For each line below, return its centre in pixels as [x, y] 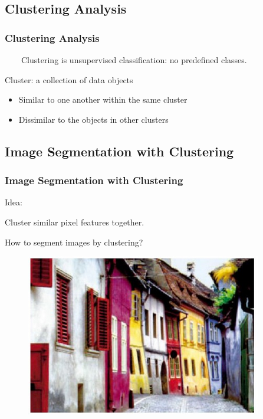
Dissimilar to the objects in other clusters [93, 119]
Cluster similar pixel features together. [75, 222]
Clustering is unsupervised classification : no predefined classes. [134, 60]
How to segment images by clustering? [74, 242]
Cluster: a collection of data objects [69, 79]
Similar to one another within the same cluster [103, 99]
